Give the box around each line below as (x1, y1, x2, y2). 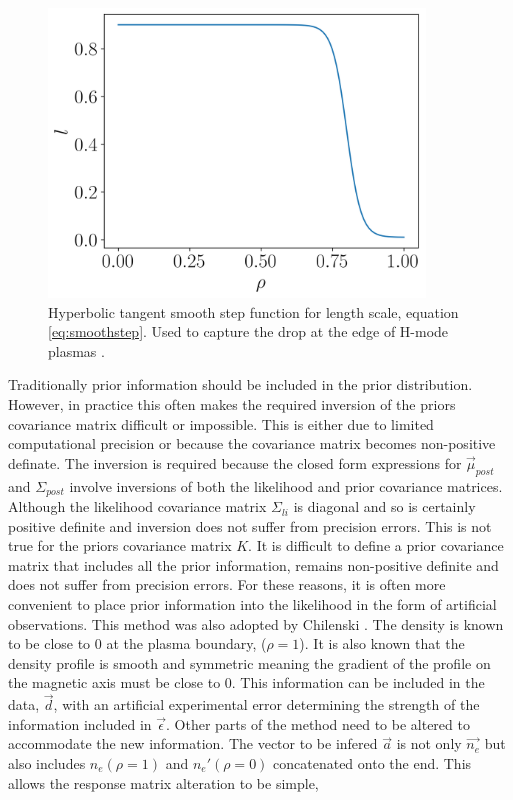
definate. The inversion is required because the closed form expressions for (8, 452, 462, 473)
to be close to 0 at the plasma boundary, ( (8, 633, 267, 654)
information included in (8, 713, 152, 734)
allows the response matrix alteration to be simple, (8, 772, 319, 793)
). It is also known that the (299, 633, 465, 654)
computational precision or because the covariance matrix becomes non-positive (8, 433, 496, 454)
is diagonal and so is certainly (293, 496, 476, 517)
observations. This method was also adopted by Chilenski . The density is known (8, 613, 504, 634)
